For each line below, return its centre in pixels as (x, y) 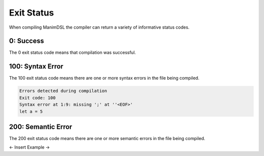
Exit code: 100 (37, 98)
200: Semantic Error (41, 127)
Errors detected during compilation (63, 91)
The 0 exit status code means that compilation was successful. (73, 52)
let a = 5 (31, 111)
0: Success (26, 41)
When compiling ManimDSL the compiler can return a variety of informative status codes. (99, 27)
